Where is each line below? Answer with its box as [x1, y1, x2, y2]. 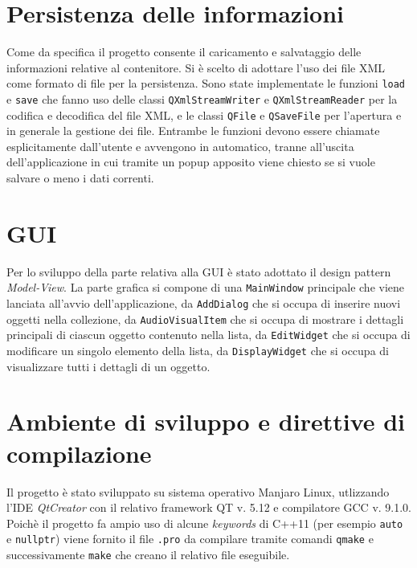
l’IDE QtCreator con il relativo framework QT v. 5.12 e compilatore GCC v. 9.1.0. [6, 499, 411, 516]
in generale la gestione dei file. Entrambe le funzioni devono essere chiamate [6, 122, 380, 139]
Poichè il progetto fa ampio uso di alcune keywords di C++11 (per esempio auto [6, 514, 403, 531]
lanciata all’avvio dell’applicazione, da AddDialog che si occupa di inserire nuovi [6, 295, 401, 312]
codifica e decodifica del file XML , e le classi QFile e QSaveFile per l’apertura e [6, 106, 402, 123]
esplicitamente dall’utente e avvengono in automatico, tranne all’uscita [6, 137, 354, 154]
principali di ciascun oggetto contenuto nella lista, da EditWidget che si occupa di [6, 326, 411, 343]
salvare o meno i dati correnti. [6, 170, 154, 186]
